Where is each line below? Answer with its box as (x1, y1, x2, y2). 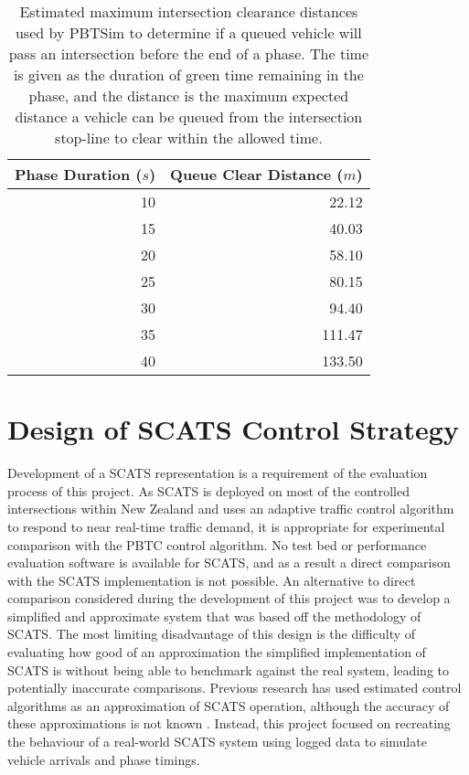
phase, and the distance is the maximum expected (28, 85, 349, 106)
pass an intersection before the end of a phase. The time (8, 43, 369, 64)
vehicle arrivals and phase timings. (7, 749, 200, 769)
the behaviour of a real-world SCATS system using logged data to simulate (7, 732, 427, 751)
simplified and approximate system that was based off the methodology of (7, 606, 421, 625)
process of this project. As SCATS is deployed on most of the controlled (7, 481, 410, 500)
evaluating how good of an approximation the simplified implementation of (7, 642, 426, 662)
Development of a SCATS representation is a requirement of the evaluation (7, 463, 428, 483)
